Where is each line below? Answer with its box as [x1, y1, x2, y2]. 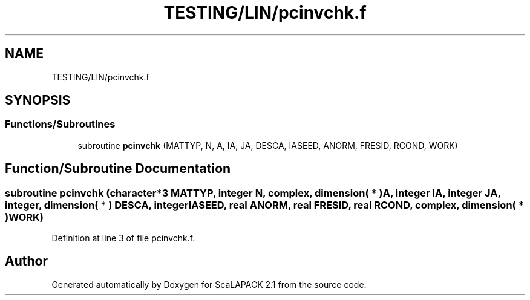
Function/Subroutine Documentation [5, 161, 231, 177]
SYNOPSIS [5, 93, 71, 108]
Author [5, 253, 48, 269]
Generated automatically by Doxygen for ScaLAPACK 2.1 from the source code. [51, 279, 367, 290]
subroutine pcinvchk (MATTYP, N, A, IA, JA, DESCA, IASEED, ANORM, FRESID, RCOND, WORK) [77, 140, 458, 151]
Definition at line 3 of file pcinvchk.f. [51, 233, 195, 244]
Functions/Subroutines [5, 118, 116, 131]
